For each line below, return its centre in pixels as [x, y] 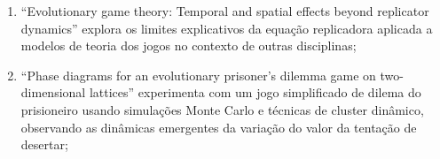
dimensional [53, 92]
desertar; [44, 144]
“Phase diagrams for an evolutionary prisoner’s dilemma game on [198, 75]
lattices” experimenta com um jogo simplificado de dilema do [255, 92]
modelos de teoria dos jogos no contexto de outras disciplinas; [189, 45]
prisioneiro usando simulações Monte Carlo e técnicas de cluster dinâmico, [222, 109]
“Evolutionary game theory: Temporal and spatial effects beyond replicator [225, 11]
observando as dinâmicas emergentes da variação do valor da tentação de [219, 127]
